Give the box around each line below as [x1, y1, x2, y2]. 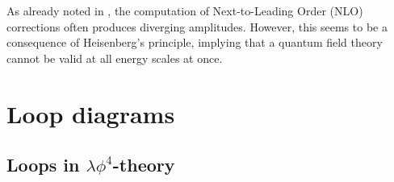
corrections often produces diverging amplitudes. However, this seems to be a [6, 18, 388, 35]
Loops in [6, 152, 80, 177]
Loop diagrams [6, 97, 175, 130]
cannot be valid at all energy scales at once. [6, 49, 223, 66]
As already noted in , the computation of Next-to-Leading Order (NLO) [6, 2, 363, 19]
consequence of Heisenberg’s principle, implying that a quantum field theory [6, 34, 383, 51]
